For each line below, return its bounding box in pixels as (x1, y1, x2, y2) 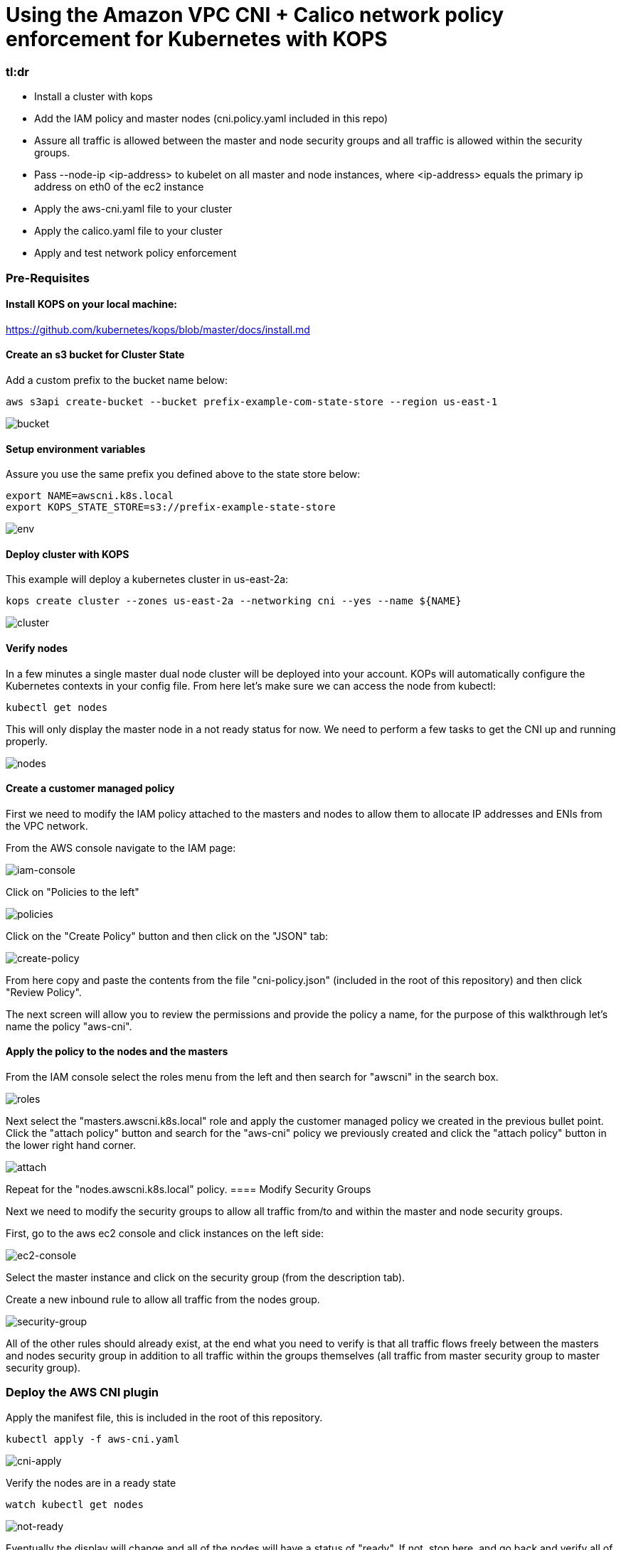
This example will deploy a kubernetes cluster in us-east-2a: (6, 573, 289, 586)
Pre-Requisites (6, 270, 90, 285)
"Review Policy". (6, 985, 82, 998)
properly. (6, 734, 48, 747)
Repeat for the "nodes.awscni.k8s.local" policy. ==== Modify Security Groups (6, 1183, 371, 1196)
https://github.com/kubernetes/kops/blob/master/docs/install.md (6, 323, 310, 336)
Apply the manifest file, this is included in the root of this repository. (6, 1411, 323, 1423)
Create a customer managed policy (6, 782, 175, 795)
